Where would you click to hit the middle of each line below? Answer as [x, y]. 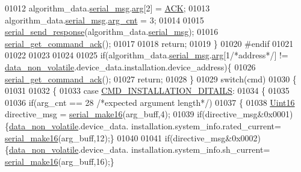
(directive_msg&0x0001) [247, 114]
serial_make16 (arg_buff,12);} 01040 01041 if [87, 137]
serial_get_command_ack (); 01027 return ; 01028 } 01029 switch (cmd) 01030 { [151, 78]
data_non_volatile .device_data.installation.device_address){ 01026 [130, 66]
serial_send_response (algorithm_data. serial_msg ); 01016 [112, 32]
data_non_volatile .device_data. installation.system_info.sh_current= [140, 149]
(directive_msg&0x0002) [215, 137]
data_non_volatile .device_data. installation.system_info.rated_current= [145, 125]
